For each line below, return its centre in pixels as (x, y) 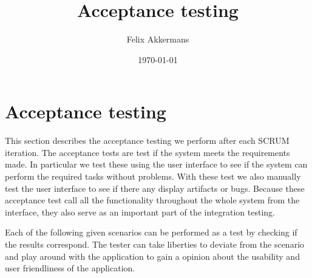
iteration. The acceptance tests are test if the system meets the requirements (148, 152)
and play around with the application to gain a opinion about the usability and (152, 256)
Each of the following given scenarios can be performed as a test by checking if (151, 232)
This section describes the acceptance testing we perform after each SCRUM (147, 141)
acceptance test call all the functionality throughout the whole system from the (152, 200)
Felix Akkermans (158, 39)
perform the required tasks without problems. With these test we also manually (153, 176)
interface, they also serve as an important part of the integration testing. (140, 212)
